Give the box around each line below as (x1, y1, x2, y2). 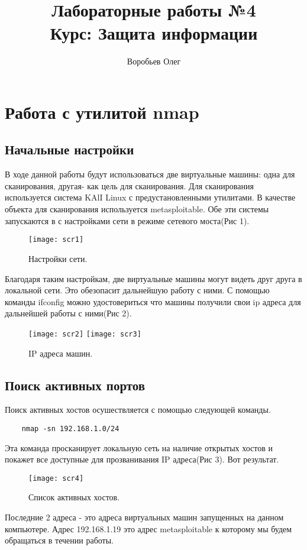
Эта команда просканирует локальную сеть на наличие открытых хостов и (5, 441, 273, 454)
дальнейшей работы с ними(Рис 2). (5, 307, 132, 319)
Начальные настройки (5, 140, 134, 158)
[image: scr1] (28, 235, 84, 244)
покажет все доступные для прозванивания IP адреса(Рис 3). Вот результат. (5, 453, 279, 465)
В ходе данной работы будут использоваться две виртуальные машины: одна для (5, 168, 295, 180)
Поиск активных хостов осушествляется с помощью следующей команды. (5, 403, 271, 416)
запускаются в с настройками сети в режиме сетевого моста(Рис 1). (5, 214, 250, 227)
